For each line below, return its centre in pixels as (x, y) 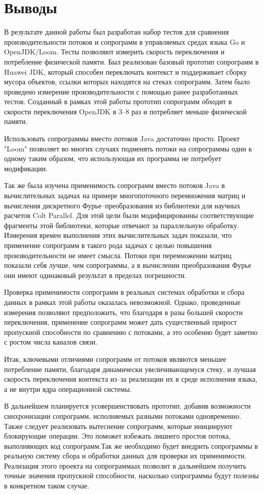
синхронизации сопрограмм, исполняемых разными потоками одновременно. (123, 415)
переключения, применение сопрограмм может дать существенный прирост (121, 322)
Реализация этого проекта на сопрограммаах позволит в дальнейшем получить (125, 465)
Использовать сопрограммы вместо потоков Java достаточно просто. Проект (122, 138)
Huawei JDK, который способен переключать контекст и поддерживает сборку (126, 71)
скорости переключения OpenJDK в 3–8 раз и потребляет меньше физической (125, 111)
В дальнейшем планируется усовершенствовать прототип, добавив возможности (127, 406)
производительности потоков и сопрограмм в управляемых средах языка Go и (125, 41)
